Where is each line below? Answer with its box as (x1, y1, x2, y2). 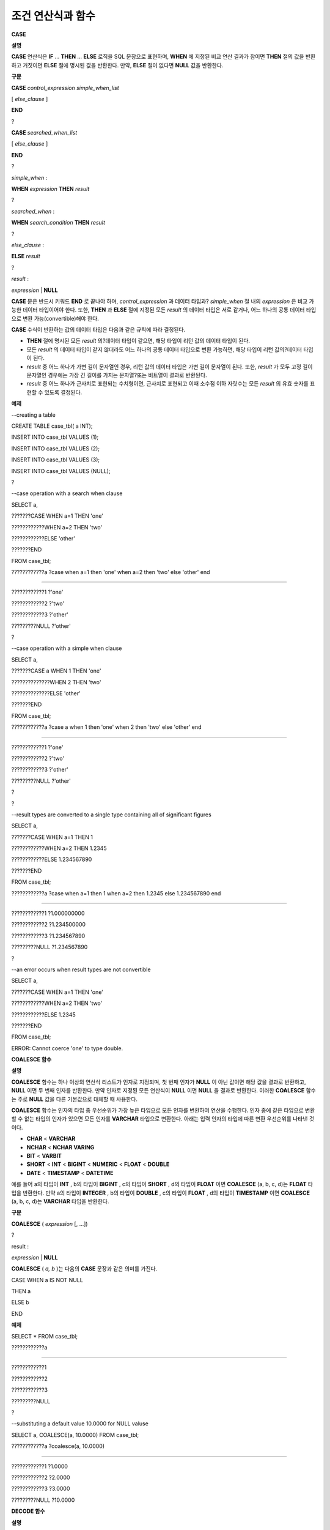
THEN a (11, 1288, 31, 1295)
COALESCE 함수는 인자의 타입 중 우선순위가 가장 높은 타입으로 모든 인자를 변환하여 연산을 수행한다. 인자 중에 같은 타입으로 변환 (11, 1106, 315, 1114)
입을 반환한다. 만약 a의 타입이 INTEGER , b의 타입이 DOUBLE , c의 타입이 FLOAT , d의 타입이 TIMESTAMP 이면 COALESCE (11, 1189, 310, 1196)
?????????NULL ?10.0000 (11, 1496, 75, 1504)
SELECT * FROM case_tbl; (11, 1332, 78, 1340)
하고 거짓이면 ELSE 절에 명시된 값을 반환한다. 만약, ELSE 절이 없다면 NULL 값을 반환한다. (11, 61, 224, 69)
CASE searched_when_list (11, 129, 78, 136)
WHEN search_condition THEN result (11, 219, 106, 226)
